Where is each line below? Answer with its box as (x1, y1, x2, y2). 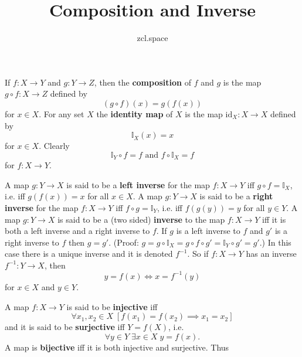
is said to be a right (199, 190, 273, 202)
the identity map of (96, 107, 173, 120)
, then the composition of (94, 76, 191, 88)
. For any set (39, 107, 84, 120)
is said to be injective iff (66, 300, 158, 312)
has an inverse (246, 247, 297, 260)
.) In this (259, 236, 291, 248)
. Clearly (39, 140, 70, 152)
